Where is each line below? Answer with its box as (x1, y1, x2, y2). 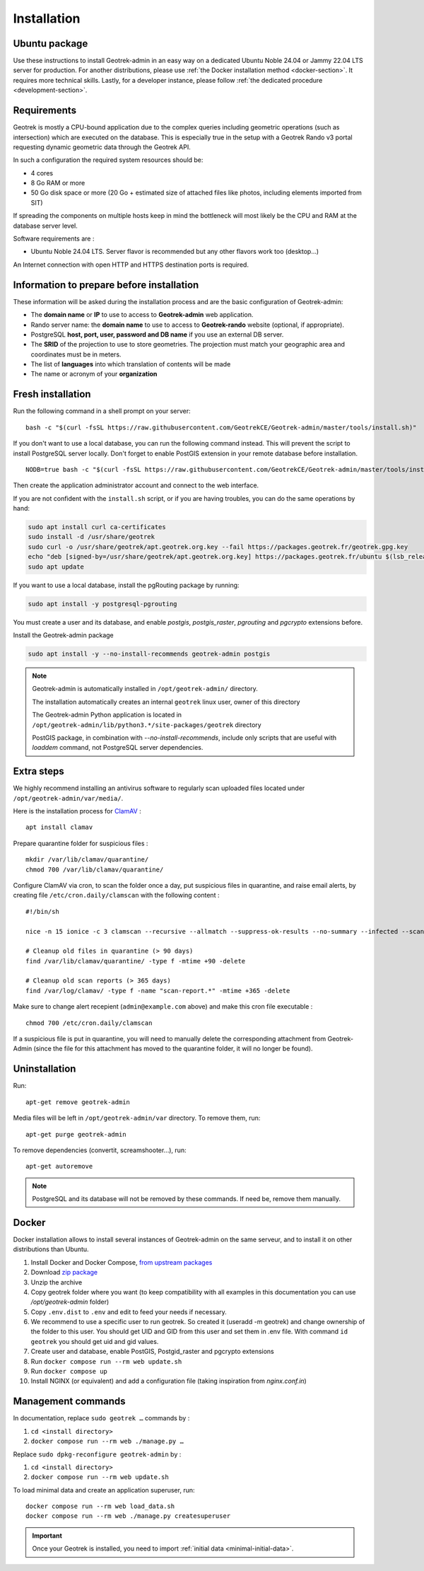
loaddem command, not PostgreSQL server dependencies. (32, 743, 204, 752)
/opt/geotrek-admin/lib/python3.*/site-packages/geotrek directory (32, 720, 261, 729)
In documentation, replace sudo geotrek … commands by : (13, 1414, 190, 1422)
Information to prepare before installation (13, 279, 199, 291)
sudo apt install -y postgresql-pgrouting (28, 600, 177, 608)
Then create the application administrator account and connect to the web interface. (13, 481, 259, 489)
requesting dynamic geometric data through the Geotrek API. (13, 142, 191, 151)
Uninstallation (13, 1063, 76, 1075)
